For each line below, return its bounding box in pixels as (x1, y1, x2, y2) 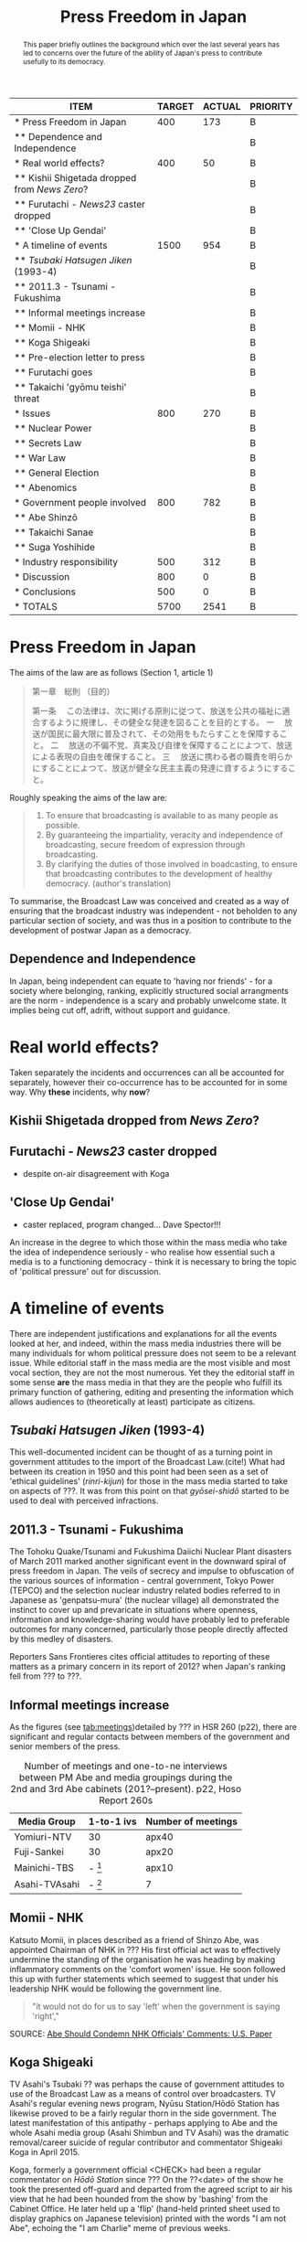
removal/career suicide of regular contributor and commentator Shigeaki (9, 2137, 283, 2148)
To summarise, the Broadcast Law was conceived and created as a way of (9, 895, 290, 906)
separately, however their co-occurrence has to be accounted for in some (9, 1076, 288, 1087)
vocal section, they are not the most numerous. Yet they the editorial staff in (9, 1367, 295, 1378)
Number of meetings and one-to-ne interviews (24, 1760, 228, 1773)
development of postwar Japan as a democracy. (9, 924, 192, 935)
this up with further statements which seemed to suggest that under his (9, 1973, 279, 1984)
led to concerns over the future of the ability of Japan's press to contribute (22, 48, 263, 58)
